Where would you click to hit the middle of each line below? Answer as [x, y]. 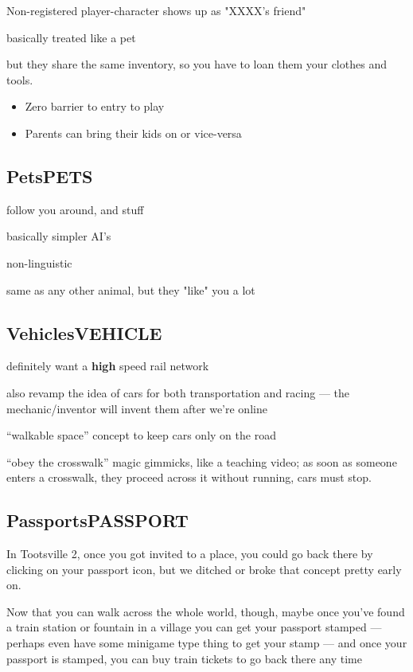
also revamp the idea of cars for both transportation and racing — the [178, 392]
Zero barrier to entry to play [95, 106]
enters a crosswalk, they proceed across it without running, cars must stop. [189, 477]
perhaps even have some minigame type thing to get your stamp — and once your [207, 643]
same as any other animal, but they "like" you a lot [131, 289]
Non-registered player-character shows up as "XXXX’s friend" [156, 10]
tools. [20, 79]
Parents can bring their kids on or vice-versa [133, 133]
